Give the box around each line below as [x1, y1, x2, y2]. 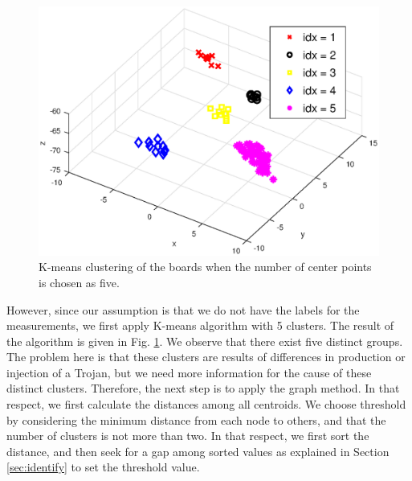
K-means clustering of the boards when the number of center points [39, 258, 372, 275]
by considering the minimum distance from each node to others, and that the [6, 411, 386, 428]
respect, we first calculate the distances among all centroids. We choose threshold [6, 396, 406, 413]
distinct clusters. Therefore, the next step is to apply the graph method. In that [6, 380, 400, 397]
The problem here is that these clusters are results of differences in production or [6, 348, 406, 365]
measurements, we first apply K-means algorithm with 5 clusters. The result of [6, 317, 394, 334]
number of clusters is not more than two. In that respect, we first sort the [6, 427, 369, 444]
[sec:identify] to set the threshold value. [6, 458, 200, 475]
